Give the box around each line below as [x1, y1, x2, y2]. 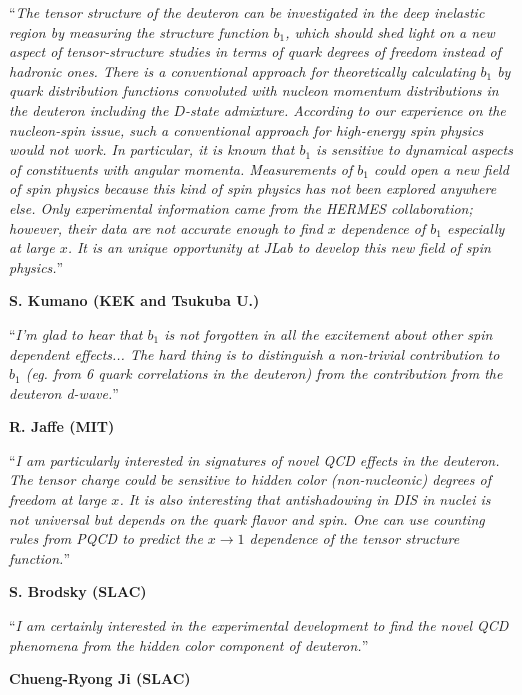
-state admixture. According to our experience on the [185, 99, 506, 120]
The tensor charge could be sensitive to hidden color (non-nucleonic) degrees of [9, 469, 492, 490]
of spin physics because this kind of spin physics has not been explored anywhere [9, 178, 497, 199]
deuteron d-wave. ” [9, 382, 119, 403]
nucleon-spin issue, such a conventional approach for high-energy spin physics [9, 119, 484, 140]
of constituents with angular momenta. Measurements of [9, 158, 353, 179]
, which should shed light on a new [285, 21, 495, 42]
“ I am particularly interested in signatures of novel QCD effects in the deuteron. [9, 449, 500, 470]
